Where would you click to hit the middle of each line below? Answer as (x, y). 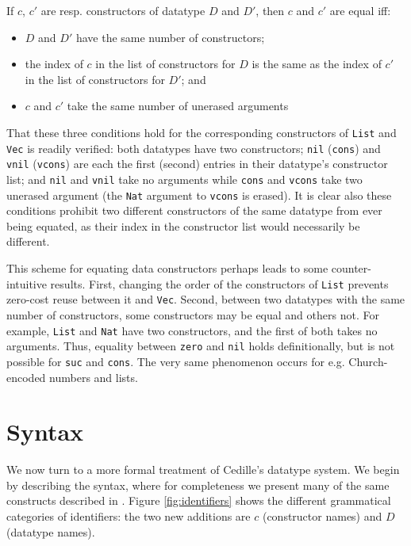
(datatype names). (51, 531)
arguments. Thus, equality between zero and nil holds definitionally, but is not (201, 346)
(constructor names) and (322, 516)
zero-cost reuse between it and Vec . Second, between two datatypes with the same (206, 299)
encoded (26, 377)
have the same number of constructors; (170, 37)
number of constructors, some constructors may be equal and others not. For (193, 314)
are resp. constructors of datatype (123, 10)
